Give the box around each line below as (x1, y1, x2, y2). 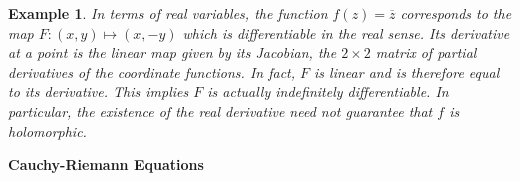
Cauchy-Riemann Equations (8, 154, 204, 175)
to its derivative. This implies (8, 81, 189, 102)
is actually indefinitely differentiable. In (207, 81, 449, 102)
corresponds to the (400, 3, 512, 23)
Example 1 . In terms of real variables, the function (8, 3, 328, 23)
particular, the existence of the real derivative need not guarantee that (8, 100, 433, 121)
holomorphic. (8, 120, 87, 141)
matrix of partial (375, 42, 477, 63)
